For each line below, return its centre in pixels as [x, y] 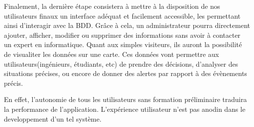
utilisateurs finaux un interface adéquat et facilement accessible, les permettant [122, 15]
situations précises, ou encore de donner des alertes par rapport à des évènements [126, 73]
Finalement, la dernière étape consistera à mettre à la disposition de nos [112, 6]
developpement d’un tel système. [53, 118]
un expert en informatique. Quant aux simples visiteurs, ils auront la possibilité [123, 44]
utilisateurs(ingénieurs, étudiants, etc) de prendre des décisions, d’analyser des [121, 63]
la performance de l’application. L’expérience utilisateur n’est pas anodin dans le [125, 109]
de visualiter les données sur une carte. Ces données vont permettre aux [112, 54]
